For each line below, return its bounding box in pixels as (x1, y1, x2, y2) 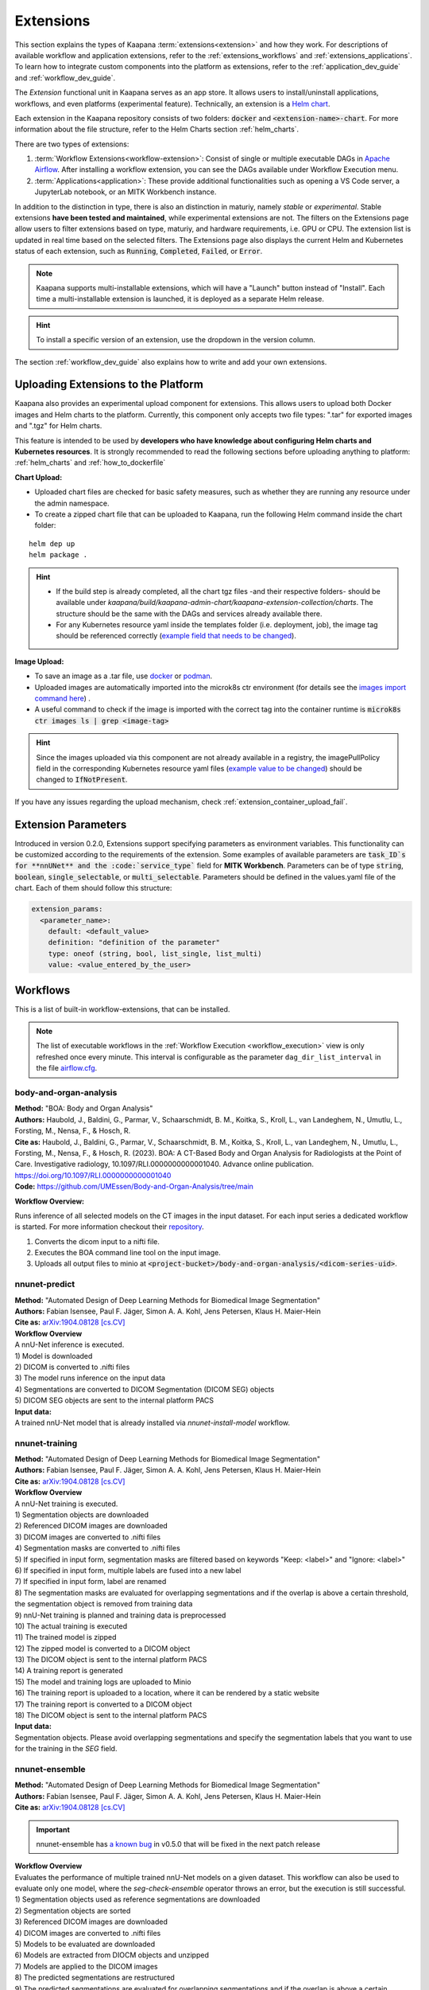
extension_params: (31, 904, 103, 914)
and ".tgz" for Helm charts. (14, 421, 102, 431)
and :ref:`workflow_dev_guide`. (14, 72, 116, 83)
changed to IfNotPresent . (36, 775, 128, 784)
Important (36, 1824, 71, 1834)
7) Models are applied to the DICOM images (14, 1961, 158, 1971)
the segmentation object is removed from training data (14, 1599, 193, 1609)
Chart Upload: (14, 472, 63, 482)
